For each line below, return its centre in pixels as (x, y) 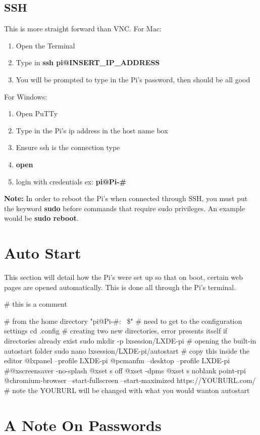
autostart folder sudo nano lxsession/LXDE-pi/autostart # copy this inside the (127, 350)
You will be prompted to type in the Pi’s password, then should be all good (133, 79)
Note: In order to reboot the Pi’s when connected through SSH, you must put (126, 198)
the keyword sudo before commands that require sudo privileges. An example (124, 208)
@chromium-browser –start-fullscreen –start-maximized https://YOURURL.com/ (130, 380)
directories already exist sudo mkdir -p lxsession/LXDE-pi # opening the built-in (130, 341)
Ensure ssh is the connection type (68, 147)
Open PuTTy (37, 113)
